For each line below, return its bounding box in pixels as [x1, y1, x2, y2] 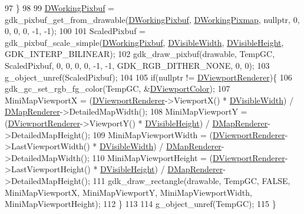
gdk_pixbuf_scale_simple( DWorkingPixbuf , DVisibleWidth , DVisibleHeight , [5, 36, 284, 48]
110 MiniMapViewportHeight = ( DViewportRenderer [92, 151, 285, 163]
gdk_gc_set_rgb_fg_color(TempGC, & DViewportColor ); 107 [5, 82, 230, 95]
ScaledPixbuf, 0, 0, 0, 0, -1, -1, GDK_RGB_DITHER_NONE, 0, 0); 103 [5, 59, 270, 71]
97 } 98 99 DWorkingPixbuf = [5, 2, 114, 14]
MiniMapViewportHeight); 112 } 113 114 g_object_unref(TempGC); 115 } [5, 198, 276, 210]
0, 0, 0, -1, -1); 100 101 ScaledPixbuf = [5, 25, 146, 37]
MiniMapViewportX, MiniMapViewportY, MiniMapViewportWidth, [5, 186, 252, 198]
